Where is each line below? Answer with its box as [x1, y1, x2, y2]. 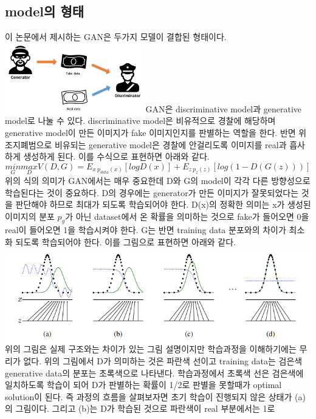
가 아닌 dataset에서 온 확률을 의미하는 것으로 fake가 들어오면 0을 [65, 209, 309, 222]
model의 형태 [5, 2, 84, 21]
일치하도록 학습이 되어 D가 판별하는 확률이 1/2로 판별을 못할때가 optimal [5, 378, 282, 391]
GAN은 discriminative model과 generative [145, 102, 302, 115]
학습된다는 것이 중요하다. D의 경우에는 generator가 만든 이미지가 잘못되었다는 [5, 186, 299, 199]
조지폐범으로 [5, 138, 52, 151]
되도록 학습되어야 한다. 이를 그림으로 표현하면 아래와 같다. [15, 236, 236, 248]
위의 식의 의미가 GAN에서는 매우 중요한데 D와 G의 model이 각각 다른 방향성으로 [5, 174, 311, 186]
